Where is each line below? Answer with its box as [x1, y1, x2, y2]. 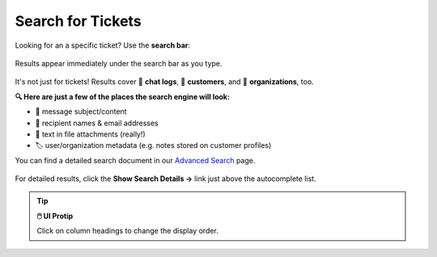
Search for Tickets [15, 12, 142, 30]
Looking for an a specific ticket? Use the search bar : [15, 40, 190, 50]
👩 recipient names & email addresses [35, 118, 159, 128]
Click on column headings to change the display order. [36, 226, 218, 236]
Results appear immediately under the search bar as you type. [15, 58, 223, 68]
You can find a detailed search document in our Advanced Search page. [15, 155, 256, 165]
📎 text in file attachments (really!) [35, 129, 146, 139]
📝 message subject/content [35, 107, 127, 116]
